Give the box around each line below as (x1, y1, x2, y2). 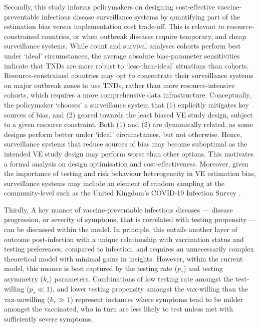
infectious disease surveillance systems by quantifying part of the (42, 11, 240, 21)
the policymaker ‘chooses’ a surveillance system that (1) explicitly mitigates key (4, 99, 249, 109)
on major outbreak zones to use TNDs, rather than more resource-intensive (4, 79, 235, 90)
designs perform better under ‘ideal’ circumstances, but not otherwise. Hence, (4, 128, 242, 139)
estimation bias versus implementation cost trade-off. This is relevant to (4, 21, 225, 31)
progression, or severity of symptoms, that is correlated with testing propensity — (4, 214, 256, 224)
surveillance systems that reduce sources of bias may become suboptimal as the (4, 138, 247, 149)
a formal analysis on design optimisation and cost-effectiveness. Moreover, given (4, 158, 248, 168)
